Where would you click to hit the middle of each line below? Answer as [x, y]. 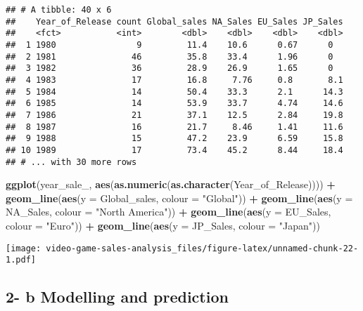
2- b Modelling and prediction [117, 297]
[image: [24, 248]
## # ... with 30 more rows [71, 162]
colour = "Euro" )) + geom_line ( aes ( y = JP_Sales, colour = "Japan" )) [163, 225]
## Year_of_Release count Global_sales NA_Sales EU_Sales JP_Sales [174, 21]
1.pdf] [21, 260]
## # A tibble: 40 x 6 [59, 10]
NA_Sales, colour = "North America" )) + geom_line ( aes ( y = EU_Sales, [168, 212]
